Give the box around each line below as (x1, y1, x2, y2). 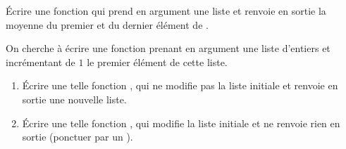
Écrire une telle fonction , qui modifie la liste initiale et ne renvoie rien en (22, 115, 340, 130)
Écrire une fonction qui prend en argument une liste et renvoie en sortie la (6, 4, 326, 18)
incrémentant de (6, 54, 75, 69)
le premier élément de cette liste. (87, 54, 228, 69)
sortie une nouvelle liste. (22, 91, 127, 106)
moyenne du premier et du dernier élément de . (6, 17, 209, 32)
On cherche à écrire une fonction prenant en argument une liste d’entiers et (6, 41, 330, 56)
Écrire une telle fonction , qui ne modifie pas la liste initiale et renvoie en (22, 78, 338, 93)
